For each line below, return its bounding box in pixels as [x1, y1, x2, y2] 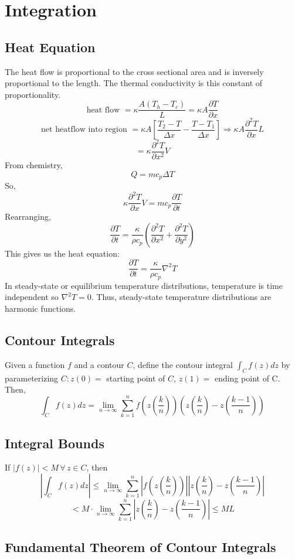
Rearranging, [5, 210, 51, 223]
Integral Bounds [5, 434, 104, 452]
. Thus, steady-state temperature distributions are [91, 291, 272, 303]
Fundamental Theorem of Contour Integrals [5, 537, 276, 555]
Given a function [5, 358, 65, 370]
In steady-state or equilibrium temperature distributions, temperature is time [5, 279, 283, 291]
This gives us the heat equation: [5, 247, 120, 259]
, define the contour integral [133, 358, 233, 370]
